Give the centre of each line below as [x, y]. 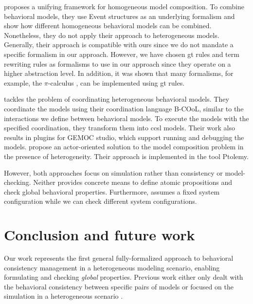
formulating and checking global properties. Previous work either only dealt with [124, 277]
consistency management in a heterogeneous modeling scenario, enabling [112, 267]
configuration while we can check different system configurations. [100, 201]
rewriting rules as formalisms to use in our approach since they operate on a [117, 63]
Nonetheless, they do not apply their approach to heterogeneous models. [112, 35]
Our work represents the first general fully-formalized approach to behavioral [119, 258]
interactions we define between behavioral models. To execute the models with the [126, 118]
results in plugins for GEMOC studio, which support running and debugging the [124, 137]
